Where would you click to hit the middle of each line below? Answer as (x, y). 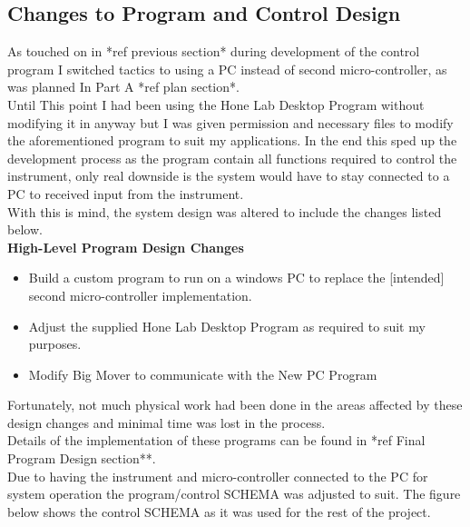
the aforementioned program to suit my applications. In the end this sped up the (232, 140)
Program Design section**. (82, 458)
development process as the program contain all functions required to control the (232, 158)
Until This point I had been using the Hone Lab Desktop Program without (216, 104)
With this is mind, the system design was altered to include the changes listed (225, 211)
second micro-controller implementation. (140, 295)
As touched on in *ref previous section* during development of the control (214, 51)
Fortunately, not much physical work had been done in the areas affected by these (235, 405)
